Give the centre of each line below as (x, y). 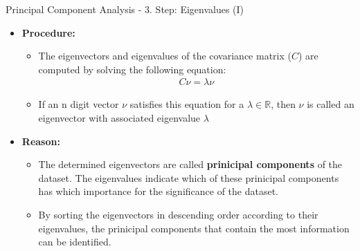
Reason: (41, 141)
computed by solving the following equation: (132, 69)
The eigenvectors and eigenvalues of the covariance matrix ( (165, 56)
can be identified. (75, 242)
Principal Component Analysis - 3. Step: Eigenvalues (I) (125, 9)
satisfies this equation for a (187, 104)
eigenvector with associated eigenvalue (119, 118)
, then (283, 104)
